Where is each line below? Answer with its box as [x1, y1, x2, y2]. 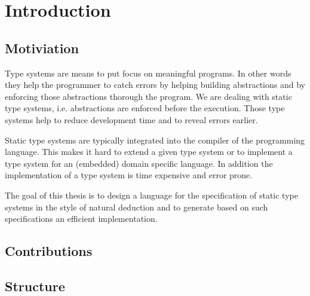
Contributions [5, 242, 93, 260]
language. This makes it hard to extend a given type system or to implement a [5, 145, 293, 158]
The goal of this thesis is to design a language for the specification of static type [5, 188, 298, 201]
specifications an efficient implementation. [5, 212, 158, 225]
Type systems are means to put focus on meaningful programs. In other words [5, 66, 291, 79]
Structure [5, 276, 65, 295]
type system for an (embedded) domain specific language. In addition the [5, 157, 273, 169]
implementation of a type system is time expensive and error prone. [5, 169, 253, 181]
